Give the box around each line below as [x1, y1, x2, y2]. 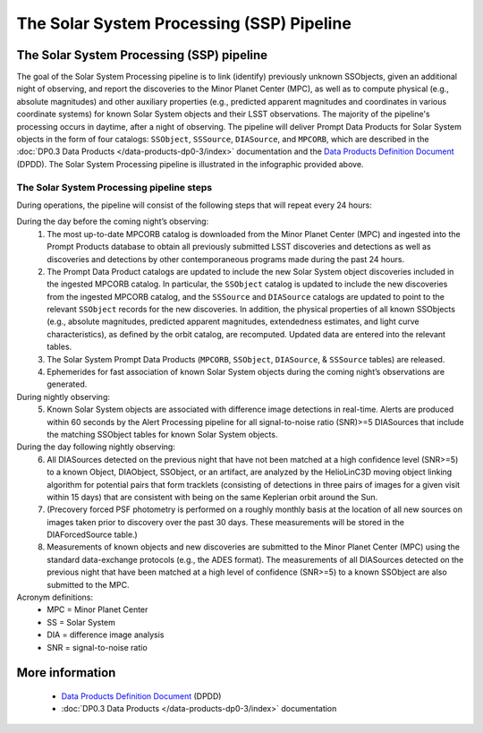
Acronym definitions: [16, 592, 94, 603]
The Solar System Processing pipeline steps [16, 181, 213, 193]
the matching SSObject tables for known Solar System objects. [47, 429, 278, 439]
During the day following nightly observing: [16, 441, 176, 452]
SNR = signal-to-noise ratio [47, 642, 148, 652]
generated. [47, 379, 88, 389]
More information [16, 665, 116, 680]
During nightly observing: [16, 391, 111, 402]
